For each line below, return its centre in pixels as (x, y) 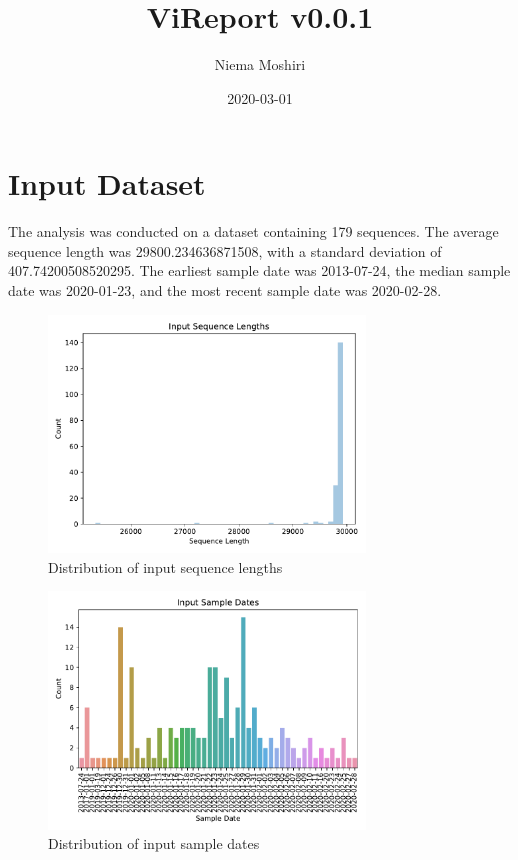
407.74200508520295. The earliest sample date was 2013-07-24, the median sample (259, 270)
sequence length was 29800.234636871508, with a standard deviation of (225, 250)
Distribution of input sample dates (154, 843)
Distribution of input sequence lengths (165, 566)
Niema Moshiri (260, 64)
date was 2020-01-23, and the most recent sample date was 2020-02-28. (225, 290)
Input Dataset (107, 183)
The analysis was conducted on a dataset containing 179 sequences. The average (253, 231)
